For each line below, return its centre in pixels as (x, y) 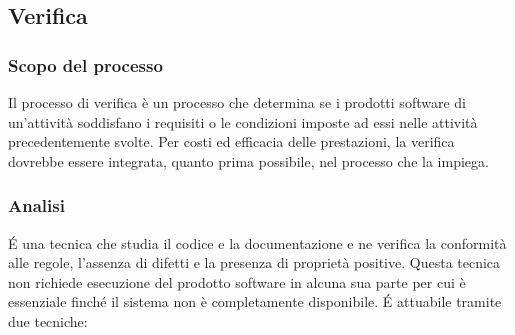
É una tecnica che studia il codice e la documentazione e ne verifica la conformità (257, 242)
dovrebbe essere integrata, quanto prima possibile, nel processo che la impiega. (248, 160)
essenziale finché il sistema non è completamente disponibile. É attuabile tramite (255, 301)
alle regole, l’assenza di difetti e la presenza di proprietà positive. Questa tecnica (254, 262)
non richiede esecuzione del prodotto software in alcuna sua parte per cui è (237, 281)
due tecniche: (48, 320)
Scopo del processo (85, 64)
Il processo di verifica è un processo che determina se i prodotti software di (237, 102)
